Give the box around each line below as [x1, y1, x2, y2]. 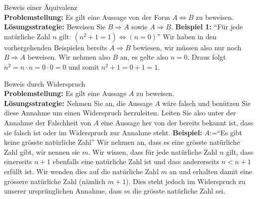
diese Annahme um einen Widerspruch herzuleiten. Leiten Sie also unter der [4, 107, 236, 118]
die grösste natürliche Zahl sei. [132, 186, 226, 196]
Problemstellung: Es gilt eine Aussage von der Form [4, 11, 170, 22]
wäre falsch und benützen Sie [162, 98, 251, 108]
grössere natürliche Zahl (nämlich [4, 176, 106, 186]
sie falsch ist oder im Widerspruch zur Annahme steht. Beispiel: [4, 127, 202, 137]
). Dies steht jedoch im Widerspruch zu [126, 176, 246, 186]
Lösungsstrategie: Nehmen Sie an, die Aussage [4, 98, 153, 108]
